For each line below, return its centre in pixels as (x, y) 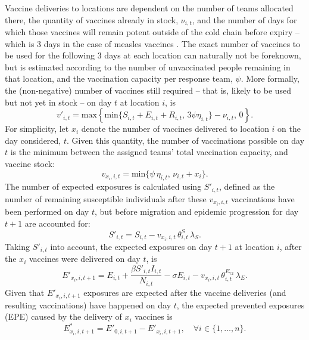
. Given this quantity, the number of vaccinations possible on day (185, 140)
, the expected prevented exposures (241, 305)
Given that (25, 292)
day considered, (33, 140)
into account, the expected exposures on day (131, 246)
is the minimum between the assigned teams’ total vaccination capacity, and (149, 152)
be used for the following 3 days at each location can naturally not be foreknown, (153, 55)
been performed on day (47, 211)
